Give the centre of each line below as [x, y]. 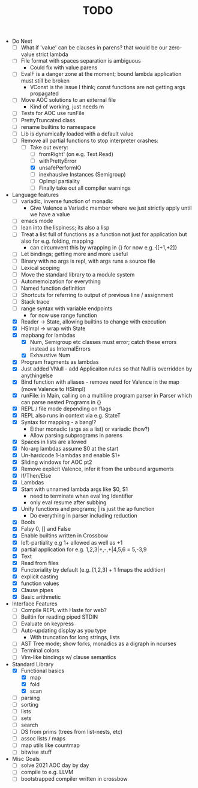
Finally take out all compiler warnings [85, 188]
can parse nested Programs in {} [61, 402]
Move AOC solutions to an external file [68, 100]
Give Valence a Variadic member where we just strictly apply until [111, 208]
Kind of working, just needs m [67, 107]
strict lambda [52, 54]
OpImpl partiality [59, 181]
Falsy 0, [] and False [46, 529]
